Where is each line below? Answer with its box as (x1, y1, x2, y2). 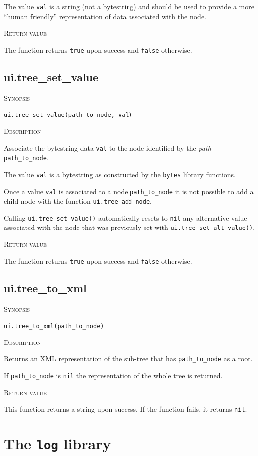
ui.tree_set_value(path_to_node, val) (4, 112, 132, 119)
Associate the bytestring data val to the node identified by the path (4, 142, 211, 153)
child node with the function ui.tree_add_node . (4, 196, 152, 206)
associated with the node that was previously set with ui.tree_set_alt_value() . (4, 222, 255, 232)
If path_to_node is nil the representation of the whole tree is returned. (4, 370, 223, 381)
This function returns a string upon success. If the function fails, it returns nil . (4, 404, 247, 414)
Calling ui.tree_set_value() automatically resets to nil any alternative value (4, 212, 247, 223)
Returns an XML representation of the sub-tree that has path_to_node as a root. (4, 353, 253, 364)
